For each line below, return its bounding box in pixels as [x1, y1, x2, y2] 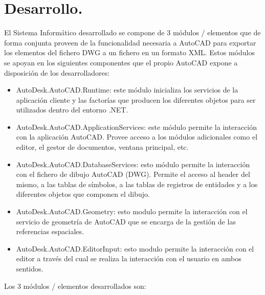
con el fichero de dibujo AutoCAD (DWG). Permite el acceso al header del [16, 169, 250, 179]
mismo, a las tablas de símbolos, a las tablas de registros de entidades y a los [16, 178, 258, 189]
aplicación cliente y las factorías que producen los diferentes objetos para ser [16, 94, 256, 105]
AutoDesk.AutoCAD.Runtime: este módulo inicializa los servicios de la [16, 84, 238, 95]
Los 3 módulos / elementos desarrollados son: [4, 280, 146, 291]
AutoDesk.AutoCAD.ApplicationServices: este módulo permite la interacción [16, 121, 257, 132]
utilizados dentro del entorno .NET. [16, 104, 128, 115]
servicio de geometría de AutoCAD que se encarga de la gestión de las [16, 216, 236, 226]
